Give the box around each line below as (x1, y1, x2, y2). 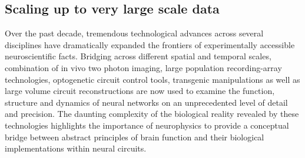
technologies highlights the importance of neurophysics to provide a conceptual (5, 119, 289, 131)
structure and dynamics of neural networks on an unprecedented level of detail (5, 96, 288, 108)
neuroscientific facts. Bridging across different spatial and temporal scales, (5, 50, 271, 62)
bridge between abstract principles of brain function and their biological (5, 130, 264, 143)
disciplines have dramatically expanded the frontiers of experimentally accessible (5, 38, 295, 51)
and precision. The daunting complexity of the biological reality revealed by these (5, 107, 299, 120)
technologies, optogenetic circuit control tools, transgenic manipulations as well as (5, 73, 300, 85)
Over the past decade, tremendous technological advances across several (5, 27, 264, 39)
